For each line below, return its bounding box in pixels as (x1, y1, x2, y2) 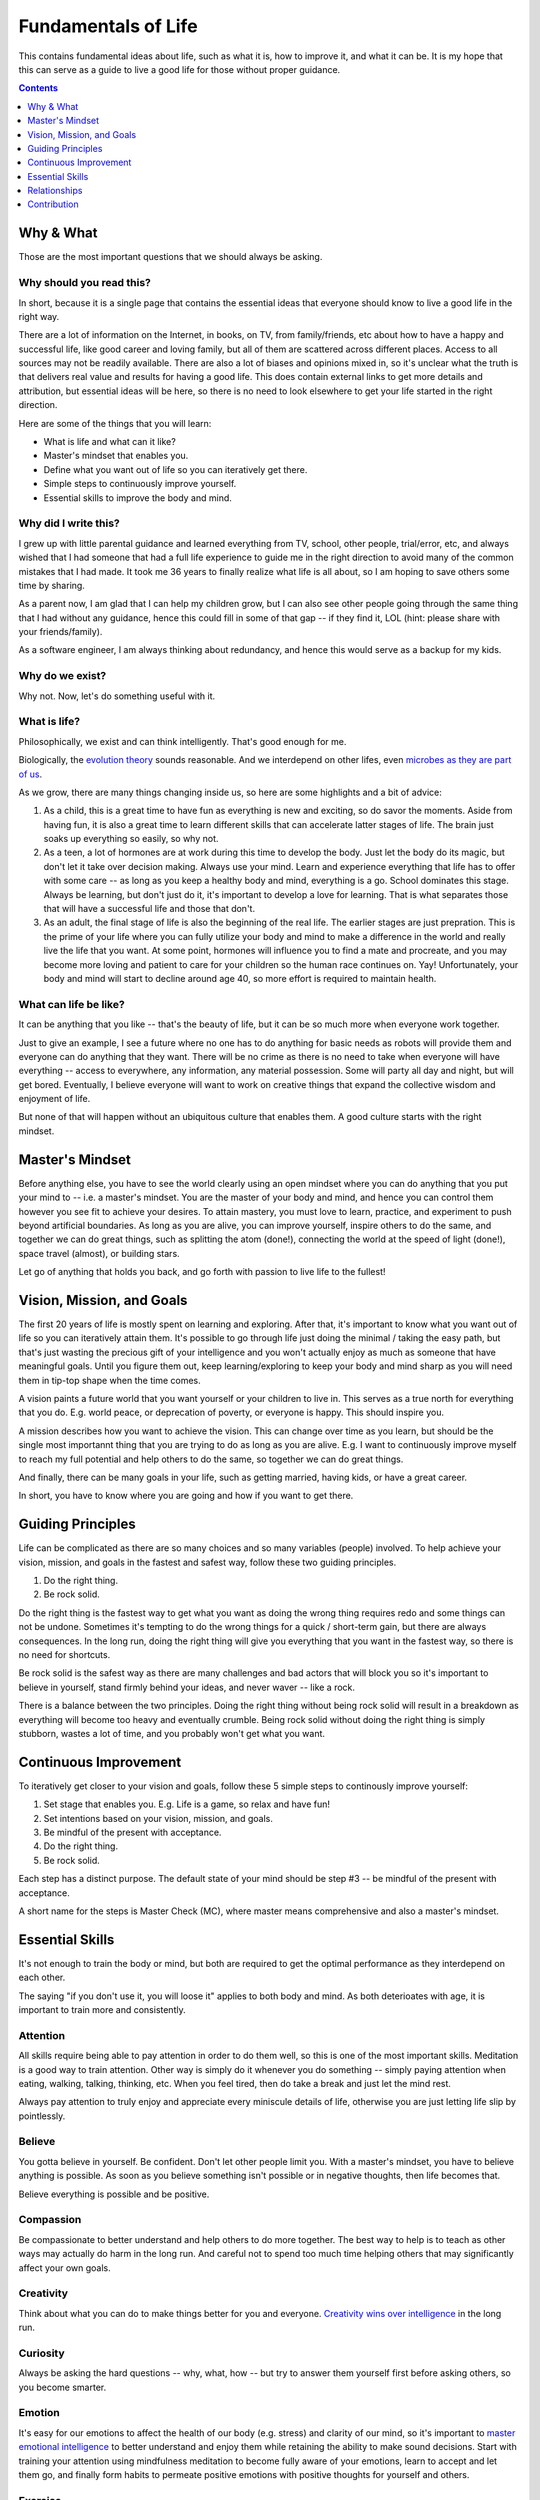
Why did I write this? (18, 516, 120, 530)
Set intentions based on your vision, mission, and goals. (43, 1812, 274, 1824)
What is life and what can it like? (43, 436, 177, 448)
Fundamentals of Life (18, 15, 199, 37)
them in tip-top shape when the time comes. (18, 1374, 201, 1386)
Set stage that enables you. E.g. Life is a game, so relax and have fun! (43, 1798, 330, 1810)
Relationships (27, 185, 83, 197)
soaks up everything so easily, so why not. (43, 833, 219, 845)
